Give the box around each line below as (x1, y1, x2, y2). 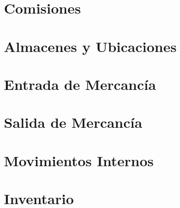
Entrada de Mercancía (4, 74, 156, 94)
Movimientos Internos (4, 150, 154, 170)
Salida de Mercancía (4, 112, 143, 132)
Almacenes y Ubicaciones (4, 36, 177, 56)
